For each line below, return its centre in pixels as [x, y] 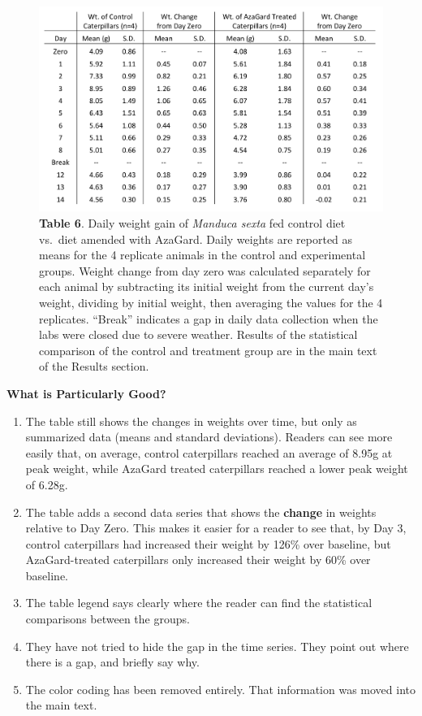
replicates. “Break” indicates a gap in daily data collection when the [209, 318]
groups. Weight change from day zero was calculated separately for [205, 270]
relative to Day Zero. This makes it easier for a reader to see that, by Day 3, [216, 528]
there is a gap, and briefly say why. [112, 662]
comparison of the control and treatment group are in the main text [208, 350]
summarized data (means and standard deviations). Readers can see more [209, 437]
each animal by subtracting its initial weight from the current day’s [207, 286]
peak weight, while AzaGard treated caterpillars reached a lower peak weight [217, 469]
